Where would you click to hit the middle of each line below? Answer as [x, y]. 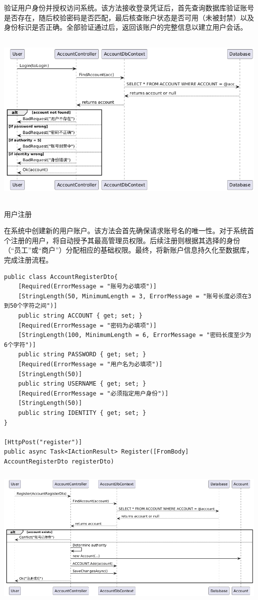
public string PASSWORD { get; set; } [82, 355]
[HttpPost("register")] [43, 442]
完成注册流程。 [28, 260]
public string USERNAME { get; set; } [82, 384]
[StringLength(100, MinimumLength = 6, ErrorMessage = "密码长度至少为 [135, 335]
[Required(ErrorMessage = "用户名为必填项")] [90, 364]
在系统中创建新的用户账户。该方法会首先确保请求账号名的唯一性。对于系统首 [129, 231]
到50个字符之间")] [31, 306]
